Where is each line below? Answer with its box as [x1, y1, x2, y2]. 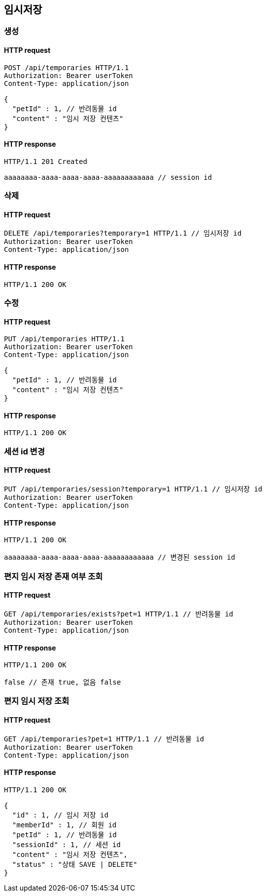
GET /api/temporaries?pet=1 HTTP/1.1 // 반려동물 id [4, 734, 204, 743]
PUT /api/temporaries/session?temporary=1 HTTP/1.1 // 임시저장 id [4, 485, 263, 493]
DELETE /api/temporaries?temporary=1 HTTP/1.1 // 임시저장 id [4, 229, 242, 238]
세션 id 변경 [4, 446, 45, 456]
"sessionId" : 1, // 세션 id [12, 840, 121, 849]
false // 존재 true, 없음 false [4, 678, 121, 687]
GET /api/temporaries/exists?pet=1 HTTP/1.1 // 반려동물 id [4, 610, 233, 618]
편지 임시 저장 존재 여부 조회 [4, 571, 103, 581]
